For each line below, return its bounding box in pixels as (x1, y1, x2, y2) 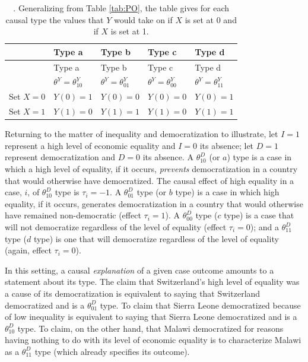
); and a (250, 221, 280, 233)
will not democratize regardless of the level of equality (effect (5, 221, 227, 233)
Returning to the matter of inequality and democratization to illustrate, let (5, 128, 278, 140)
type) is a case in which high (175, 186, 280, 198)
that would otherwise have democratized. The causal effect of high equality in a (5, 174, 294, 186)
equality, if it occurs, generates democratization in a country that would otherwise (5, 197, 303, 209)
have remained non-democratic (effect (5, 209, 141, 221)
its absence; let (199, 139, 254, 151)
